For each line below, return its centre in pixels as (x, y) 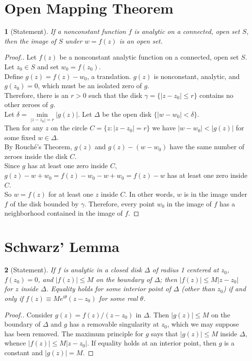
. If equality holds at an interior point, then (152, 343)
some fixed (20, 137)
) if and (235, 289)
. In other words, (150, 194)
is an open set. (141, 40)
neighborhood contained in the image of (64, 213)
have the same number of (207, 147)
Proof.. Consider (29, 314)
